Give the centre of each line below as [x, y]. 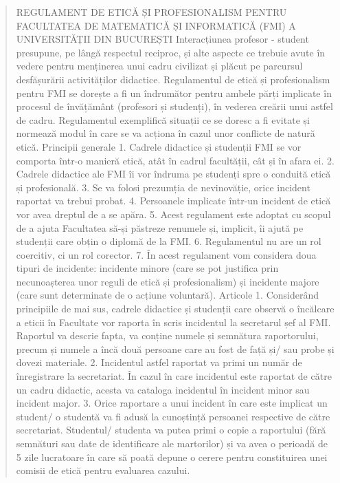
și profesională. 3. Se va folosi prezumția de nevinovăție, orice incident [163, 187]
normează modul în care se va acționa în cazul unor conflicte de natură [166, 133]
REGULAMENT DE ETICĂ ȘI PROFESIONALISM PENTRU [151, 12]
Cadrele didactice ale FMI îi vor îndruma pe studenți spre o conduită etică [173, 174]
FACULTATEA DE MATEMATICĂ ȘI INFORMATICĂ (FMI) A [156, 25]
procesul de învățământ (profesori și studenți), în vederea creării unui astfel [174, 106]
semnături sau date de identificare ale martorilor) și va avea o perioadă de [172, 443]
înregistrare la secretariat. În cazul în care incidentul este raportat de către [174, 376]
